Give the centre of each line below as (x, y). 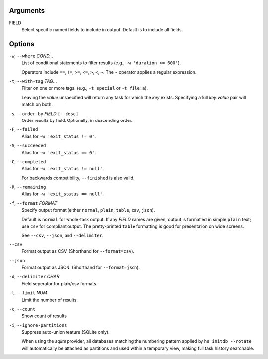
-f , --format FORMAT (33, 203)
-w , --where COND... (31, 56)
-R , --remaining (28, 187)
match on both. (37, 104)
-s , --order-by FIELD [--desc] (44, 113)
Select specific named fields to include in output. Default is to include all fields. (102, 29)
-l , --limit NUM (28, 293)
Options (22, 44)
